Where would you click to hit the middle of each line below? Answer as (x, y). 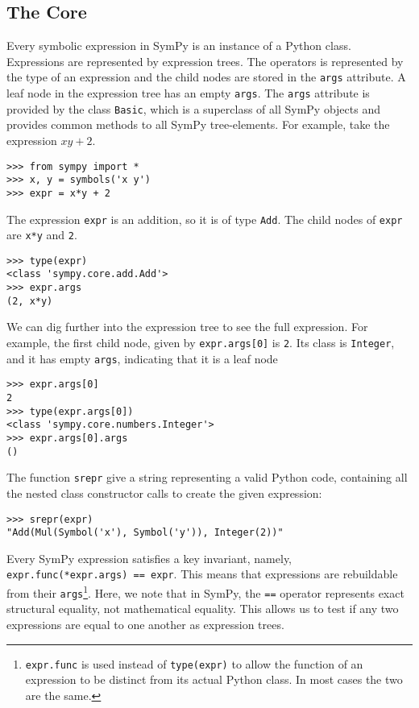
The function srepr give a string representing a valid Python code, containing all (207, 477)
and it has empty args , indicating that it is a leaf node (142, 358)
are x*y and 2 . (42, 235)
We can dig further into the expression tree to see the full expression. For (187, 327)
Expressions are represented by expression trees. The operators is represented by (205, 61)
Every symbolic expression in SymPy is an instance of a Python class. (179, 46)
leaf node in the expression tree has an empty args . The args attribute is (188, 93)
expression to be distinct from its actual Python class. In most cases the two (214, 679)
